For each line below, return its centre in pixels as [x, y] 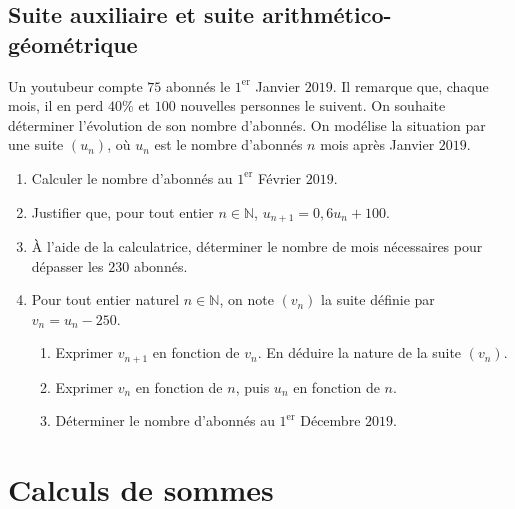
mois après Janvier [377, 144]
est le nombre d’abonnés [228, 144]
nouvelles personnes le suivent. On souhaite [313, 105]
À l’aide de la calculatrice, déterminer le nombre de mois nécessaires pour [257, 246]
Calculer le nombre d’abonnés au [132, 177]
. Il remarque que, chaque [410, 85]
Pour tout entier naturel [105, 299]
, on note [246, 299]
